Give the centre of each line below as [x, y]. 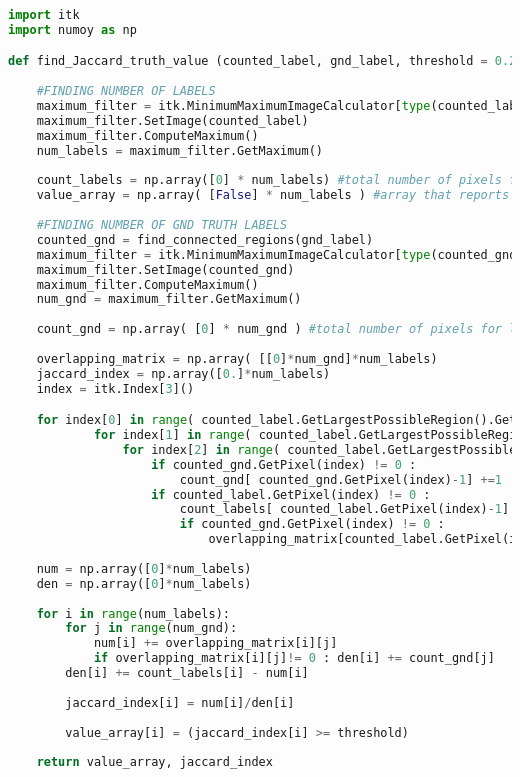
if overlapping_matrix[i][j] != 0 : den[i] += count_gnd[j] [294, 658]
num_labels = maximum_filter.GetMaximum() [180, 150]
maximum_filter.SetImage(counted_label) [172, 120]
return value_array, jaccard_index [154, 762]
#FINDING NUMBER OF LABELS [126, 91]
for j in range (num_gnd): [151, 628]
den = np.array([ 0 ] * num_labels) [144, 583]
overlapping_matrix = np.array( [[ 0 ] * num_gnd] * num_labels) [237, 358]
